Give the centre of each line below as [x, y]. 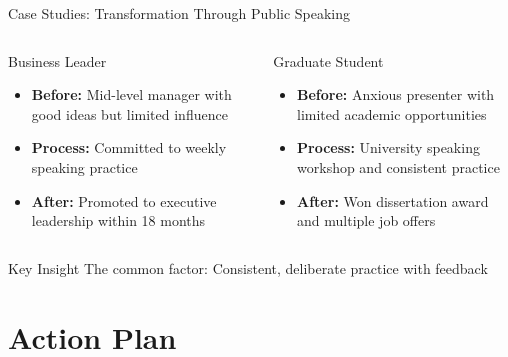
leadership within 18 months [118, 220]
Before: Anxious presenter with [396, 94]
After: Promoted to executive [124, 200]
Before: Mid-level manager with [131, 94]
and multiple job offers [366, 220]
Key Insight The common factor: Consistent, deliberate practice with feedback [248, 267]
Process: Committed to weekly [129, 147]
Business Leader [57, 60]
